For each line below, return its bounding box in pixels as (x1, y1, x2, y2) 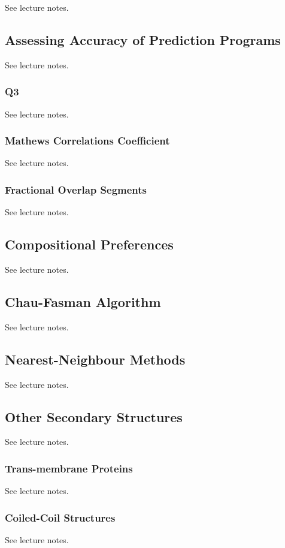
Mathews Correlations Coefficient (5, 133, 170, 148)
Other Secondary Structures (5, 407, 183, 426)
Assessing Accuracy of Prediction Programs (5, 30, 281, 49)
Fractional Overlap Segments (5, 182, 147, 197)
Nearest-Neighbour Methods (5, 350, 186, 368)
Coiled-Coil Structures (5, 510, 116, 525)
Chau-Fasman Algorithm (5, 293, 161, 311)
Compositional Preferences (5, 235, 174, 254)
